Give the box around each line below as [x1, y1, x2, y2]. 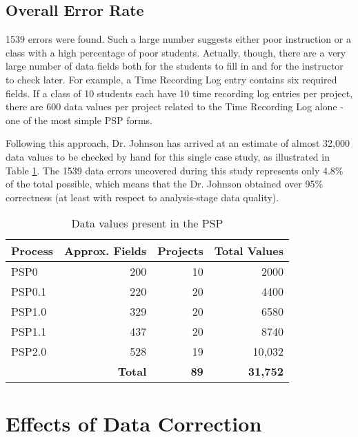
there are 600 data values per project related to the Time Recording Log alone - [6, 99, 344, 114]
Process [11, 243, 54, 259]
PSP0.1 [11, 283, 47, 300]
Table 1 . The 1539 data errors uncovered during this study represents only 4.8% [6, 163, 344, 177]
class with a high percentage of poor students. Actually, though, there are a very [6, 45, 346, 59]
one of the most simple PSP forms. [6, 112, 152, 127]
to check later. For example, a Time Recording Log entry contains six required [6, 72, 337, 86]
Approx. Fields [64, 243, 147, 259]
